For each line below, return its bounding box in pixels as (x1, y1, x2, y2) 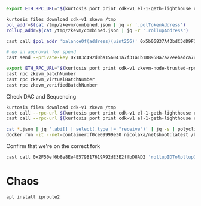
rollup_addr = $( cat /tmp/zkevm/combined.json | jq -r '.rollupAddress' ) (6, 27, 188, 33)
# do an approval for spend (6, 49, 77, 55)
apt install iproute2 (6, 194, 60, 200)
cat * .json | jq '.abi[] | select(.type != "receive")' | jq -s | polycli (6, 126, 197, 133)
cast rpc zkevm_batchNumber (6, 71, 77, 77)
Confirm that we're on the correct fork (6, 143, 100, 149)
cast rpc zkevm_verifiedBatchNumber (6, 82, 98, 88)
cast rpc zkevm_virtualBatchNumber (6, 76, 95, 82)
